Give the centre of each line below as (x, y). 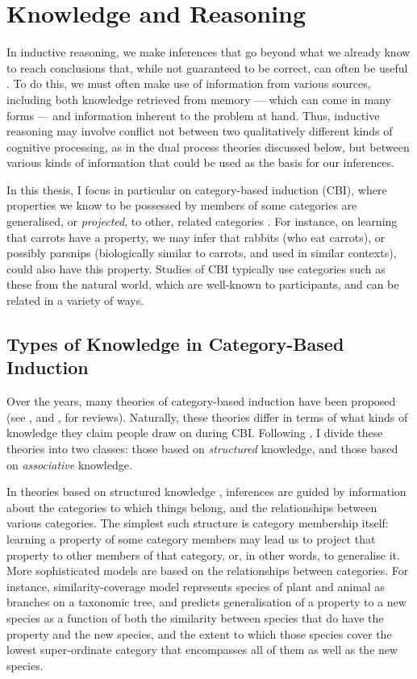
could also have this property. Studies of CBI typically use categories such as (196, 268)
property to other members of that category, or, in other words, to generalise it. (203, 554)
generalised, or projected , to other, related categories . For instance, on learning (202, 221)
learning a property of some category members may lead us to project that (191, 538)
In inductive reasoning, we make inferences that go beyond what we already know (208, 52)
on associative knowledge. (69, 464)
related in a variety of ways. (75, 300)
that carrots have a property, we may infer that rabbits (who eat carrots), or (196, 237)
